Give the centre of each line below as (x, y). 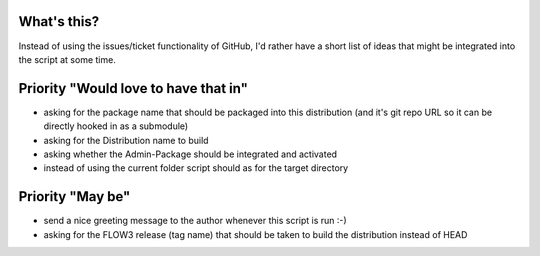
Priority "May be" (74, 196)
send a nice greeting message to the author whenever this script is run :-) (195, 221)
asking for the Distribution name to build (126, 140)
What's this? (59, 21)
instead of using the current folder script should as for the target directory (196, 168)
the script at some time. (67, 59)
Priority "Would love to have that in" (133, 88)
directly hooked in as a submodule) (116, 126)
